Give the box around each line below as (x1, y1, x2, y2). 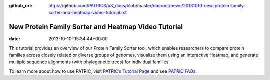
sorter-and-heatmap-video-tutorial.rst (48, 10, 127, 16)
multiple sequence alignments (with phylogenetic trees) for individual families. (9, 59, 170, 65)
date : (9, 36, 20, 42)
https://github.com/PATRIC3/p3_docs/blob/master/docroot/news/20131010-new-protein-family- (48, 3, 246, 8)
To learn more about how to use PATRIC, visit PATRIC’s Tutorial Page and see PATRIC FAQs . (9, 68, 197, 74)
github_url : (9, 3, 32, 8)
